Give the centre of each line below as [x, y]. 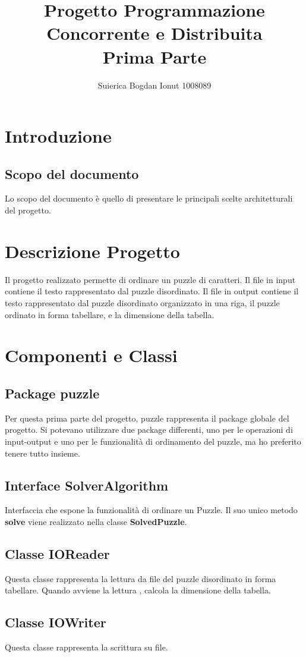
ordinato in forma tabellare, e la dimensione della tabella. [110, 314]
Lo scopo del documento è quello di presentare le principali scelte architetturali [149, 198]
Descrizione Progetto [92, 251]
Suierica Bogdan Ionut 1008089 [154, 85]
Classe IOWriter [56, 622]
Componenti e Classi [91, 355]
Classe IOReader [57, 553]
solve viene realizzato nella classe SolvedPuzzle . [96, 521]
